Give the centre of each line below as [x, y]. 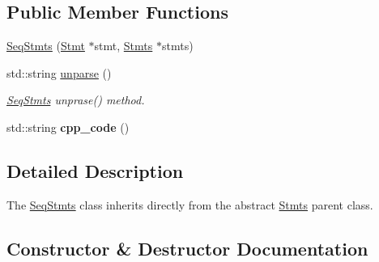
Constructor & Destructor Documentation [187, 248]
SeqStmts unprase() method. [76, 100]
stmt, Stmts [123, 46]
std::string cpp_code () [68, 127]
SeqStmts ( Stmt [46, 46]
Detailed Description [95, 170]
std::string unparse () [59, 72]
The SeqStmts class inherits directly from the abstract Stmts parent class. [190, 204]
